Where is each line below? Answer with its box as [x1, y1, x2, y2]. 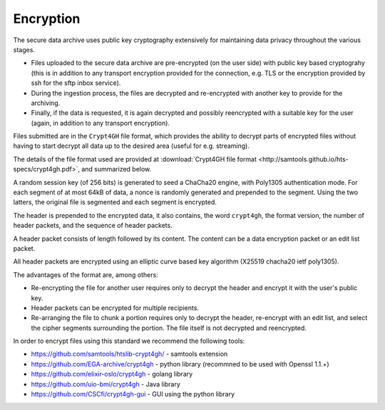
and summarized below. [81, 165, 152, 174]
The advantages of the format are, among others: [13, 270, 158, 279]
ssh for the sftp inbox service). [31, 79, 121, 87]
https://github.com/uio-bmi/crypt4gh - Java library [31, 379, 181, 389]
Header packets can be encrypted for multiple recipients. [31, 304, 200, 312]
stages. [13, 45, 36, 54]
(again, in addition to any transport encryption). [31, 119, 170, 127]
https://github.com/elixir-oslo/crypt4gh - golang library [31, 370, 193, 379]
